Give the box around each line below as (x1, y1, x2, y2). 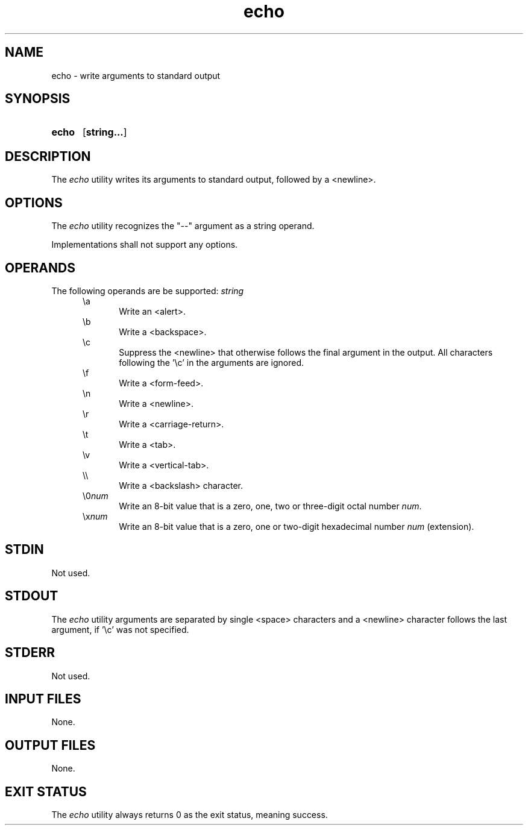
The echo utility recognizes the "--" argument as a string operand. (51, 221, 315, 231)
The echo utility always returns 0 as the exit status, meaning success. (51, 810, 328, 820)
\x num (83, 511, 108, 521)
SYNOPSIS (5, 91, 71, 107)
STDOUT (5, 588, 58, 604)
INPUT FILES (5, 691, 81, 706)
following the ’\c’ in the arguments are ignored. (119, 357, 304, 368)
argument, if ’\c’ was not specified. (51, 624, 189, 635)
